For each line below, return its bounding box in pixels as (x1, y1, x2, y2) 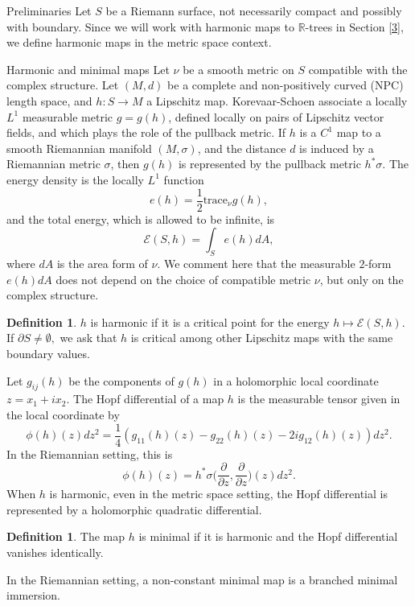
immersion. (6, 587, 61, 604)
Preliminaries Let (6, 2, 92, 19)
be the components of (68, 372, 175, 389)
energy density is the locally (6, 171, 144, 188)
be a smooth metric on (183, 60, 294, 77)
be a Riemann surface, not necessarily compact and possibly (105, 2, 402, 19)
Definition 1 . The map (6, 528, 125, 545)
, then (110, 155, 140, 172)
